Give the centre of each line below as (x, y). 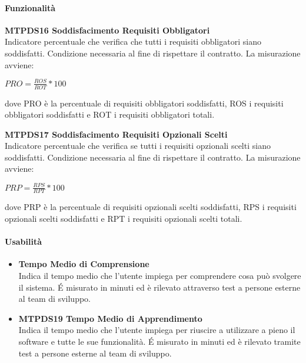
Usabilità (23, 242)
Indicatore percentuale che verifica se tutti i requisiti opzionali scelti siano (138, 146)
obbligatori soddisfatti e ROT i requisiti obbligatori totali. (110, 114)
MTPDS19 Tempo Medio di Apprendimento (110, 318)
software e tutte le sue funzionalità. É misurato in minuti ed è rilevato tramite (159, 341)
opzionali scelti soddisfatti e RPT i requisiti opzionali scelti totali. (124, 219)
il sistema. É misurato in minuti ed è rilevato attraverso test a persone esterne (159, 287)
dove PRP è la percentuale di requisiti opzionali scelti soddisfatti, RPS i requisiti (151, 207)
